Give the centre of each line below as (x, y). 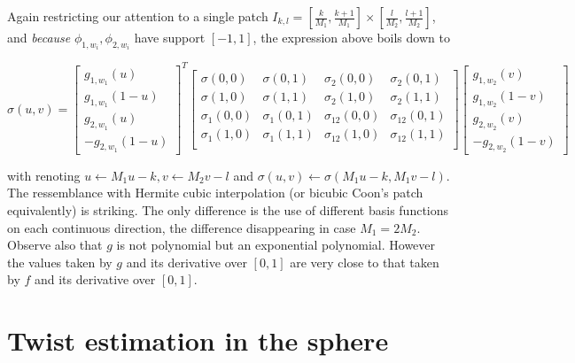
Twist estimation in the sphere (198, 340)
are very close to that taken (365, 262)
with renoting (44, 175)
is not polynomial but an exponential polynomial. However (276, 245)
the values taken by (60, 262)
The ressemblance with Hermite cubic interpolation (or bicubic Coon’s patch (215, 193)
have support (170, 37)
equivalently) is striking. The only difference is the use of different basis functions (228, 210)
